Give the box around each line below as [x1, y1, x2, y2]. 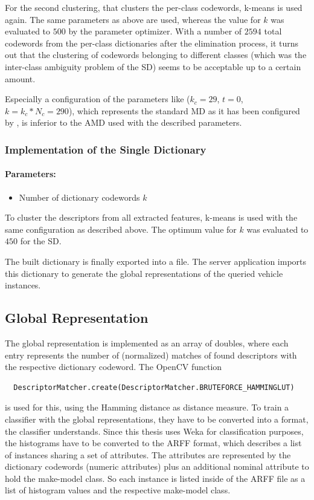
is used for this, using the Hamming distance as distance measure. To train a [5, 401, 289, 414]
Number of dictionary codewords [19, 190, 140, 203]
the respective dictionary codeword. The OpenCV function [5, 360, 222, 373]
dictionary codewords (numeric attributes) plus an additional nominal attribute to [5, 460, 309, 473]
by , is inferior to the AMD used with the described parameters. [5, 116, 242, 129]
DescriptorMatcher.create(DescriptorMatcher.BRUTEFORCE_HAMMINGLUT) [13, 383, 295, 392]
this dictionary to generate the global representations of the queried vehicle [5, 267, 283, 279]
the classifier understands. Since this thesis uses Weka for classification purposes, [5, 424, 304, 437]
